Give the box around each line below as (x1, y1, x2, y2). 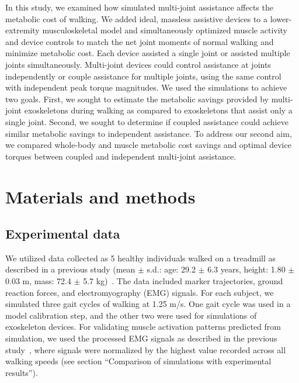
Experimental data (5, 225, 120, 243)
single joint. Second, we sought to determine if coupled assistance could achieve (5, 115, 288, 127)
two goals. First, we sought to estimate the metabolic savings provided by (5, 92, 269, 105)
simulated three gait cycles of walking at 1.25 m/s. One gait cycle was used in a (5, 298, 291, 310)
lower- (270, 12, 292, 25)
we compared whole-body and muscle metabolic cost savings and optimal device (5, 139, 291, 151)
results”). (5, 366, 38, 378)
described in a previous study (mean (5, 263, 135, 275)
